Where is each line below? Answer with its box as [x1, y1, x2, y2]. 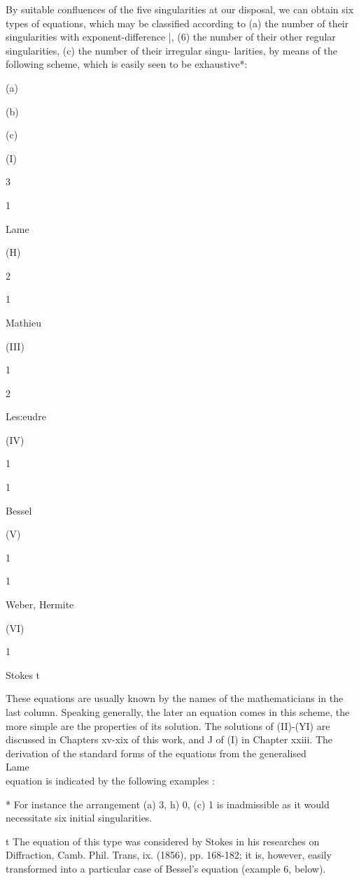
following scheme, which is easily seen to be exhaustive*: [6, 57, 248, 71]
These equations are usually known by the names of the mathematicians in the [6, 691, 344, 705]
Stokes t [6, 667, 41, 682]
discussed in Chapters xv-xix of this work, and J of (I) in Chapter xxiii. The [6, 732, 332, 747]
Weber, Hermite [6, 597, 74, 612]
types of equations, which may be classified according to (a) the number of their [6, 15, 349, 30]
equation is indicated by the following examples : [6, 773, 215, 787]
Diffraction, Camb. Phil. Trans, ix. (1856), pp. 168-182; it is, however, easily [6, 847, 332, 862]
